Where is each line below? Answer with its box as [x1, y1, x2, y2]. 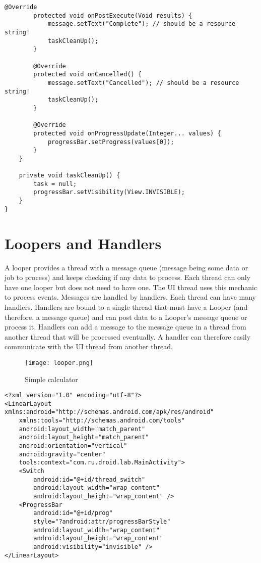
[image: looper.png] [25, 359, 94, 366]
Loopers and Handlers [5, 232, 162, 253]
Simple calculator [25, 373, 78, 384]
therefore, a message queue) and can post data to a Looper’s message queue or [5, 311, 247, 322]
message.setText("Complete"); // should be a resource [47, 20, 236, 28]
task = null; [33, 180, 77, 187]
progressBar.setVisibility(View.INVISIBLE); [33, 189, 185, 196]
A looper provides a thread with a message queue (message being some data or [5, 262, 248, 272]
